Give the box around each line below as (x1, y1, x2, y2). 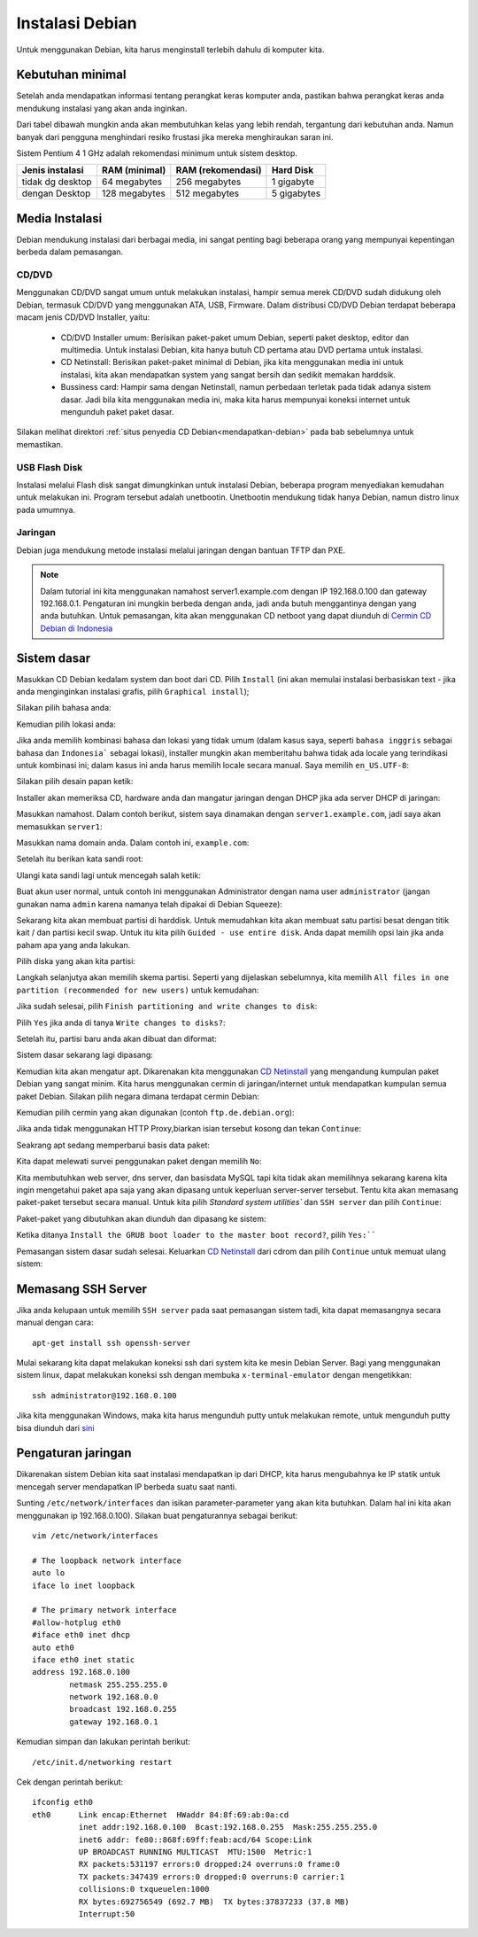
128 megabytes (102, 187, 166, 199)
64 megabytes (102, 175, 163, 188)
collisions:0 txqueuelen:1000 (78, 1884, 210, 1894)
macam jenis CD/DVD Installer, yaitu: (16, 312, 150, 323)
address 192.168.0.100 (32, 1667, 131, 1677)
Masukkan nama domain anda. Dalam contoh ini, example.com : (16, 837, 250, 848)
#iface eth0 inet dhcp (32, 1630, 131, 1640)
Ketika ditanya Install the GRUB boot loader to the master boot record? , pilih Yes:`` (16, 1230, 376, 1241)
